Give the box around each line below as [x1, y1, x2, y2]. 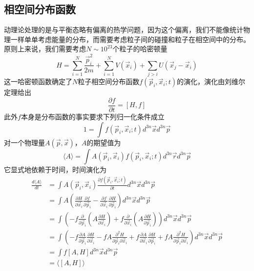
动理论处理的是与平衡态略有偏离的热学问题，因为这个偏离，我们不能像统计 [4, 24, 243, 35]
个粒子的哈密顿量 [112, 44, 168, 54]
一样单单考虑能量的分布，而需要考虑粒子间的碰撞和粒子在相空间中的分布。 [10, 34, 250, 44]
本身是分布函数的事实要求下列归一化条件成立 [21, 111, 165, 121]
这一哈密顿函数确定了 [4, 76, 72, 87]
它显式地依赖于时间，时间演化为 [4, 164, 106, 174]
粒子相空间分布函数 [78, 76, 140, 87]
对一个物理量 [4, 137, 45, 147]
